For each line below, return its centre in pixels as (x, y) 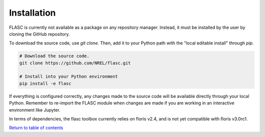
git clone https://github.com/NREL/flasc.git (75, 63)
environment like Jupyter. (35, 110)
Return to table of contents (36, 128)
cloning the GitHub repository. (40, 34)
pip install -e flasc (45, 83)
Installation (32, 13)
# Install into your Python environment (68, 77)
